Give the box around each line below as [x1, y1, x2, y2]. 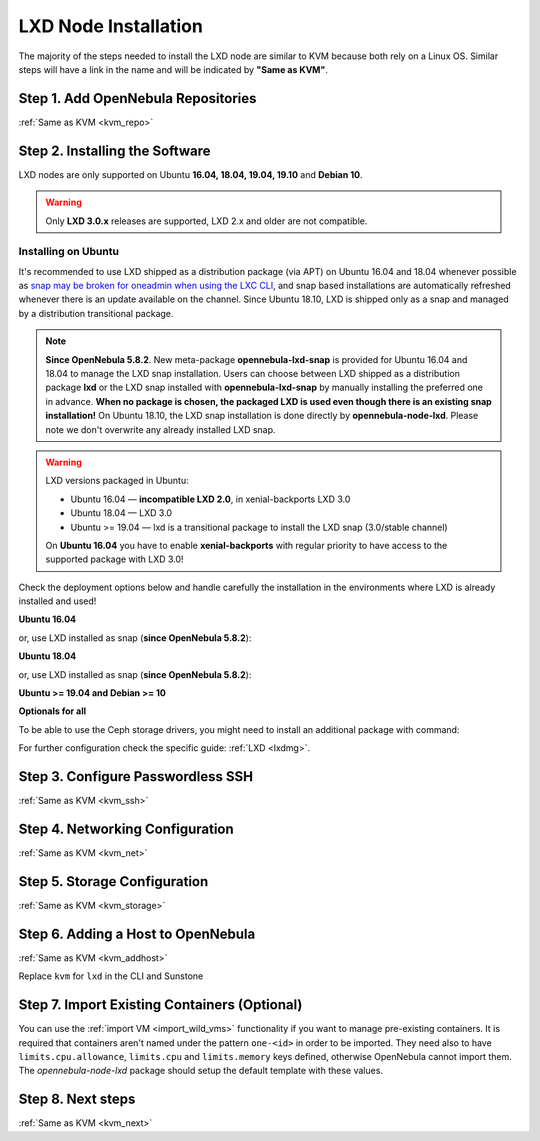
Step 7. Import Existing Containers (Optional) [18, 996, 303, 1014]
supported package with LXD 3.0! [45, 553, 184, 565]
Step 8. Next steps [18, 1091, 136, 1108]
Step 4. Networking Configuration [18, 820, 234, 837]
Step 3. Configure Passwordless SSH [18, 768, 254, 785]
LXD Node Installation [18, 15, 204, 37]
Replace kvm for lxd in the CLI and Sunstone [18, 970, 204, 982]
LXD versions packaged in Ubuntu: [45, 475, 189, 487]
